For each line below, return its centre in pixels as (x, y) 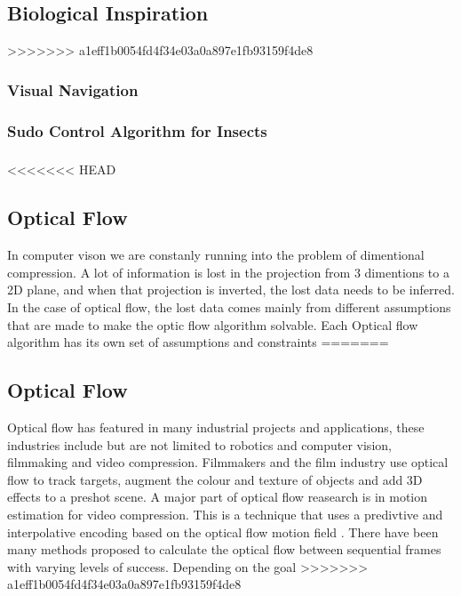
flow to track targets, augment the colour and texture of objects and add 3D (215, 479)
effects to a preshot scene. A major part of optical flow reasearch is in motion (218, 497)
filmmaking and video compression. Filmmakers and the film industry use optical (228, 462)
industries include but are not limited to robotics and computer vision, (199, 444)
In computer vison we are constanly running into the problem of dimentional (216, 255)
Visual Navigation (73, 89)
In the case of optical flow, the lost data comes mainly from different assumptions (229, 306)
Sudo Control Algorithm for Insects (137, 130)
